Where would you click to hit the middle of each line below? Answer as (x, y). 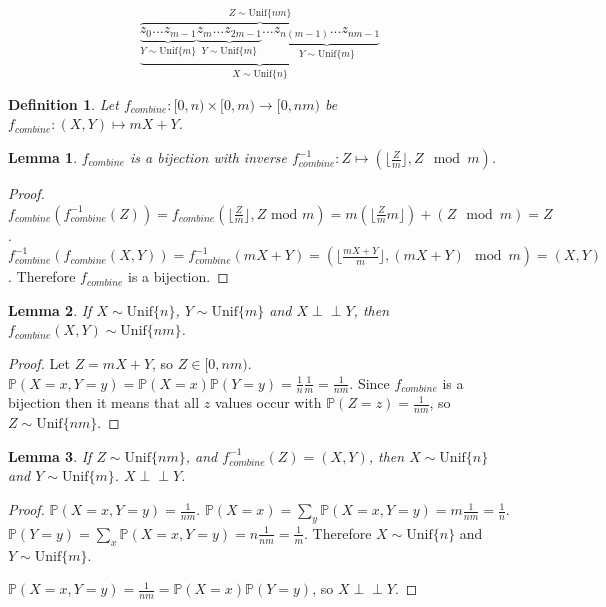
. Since (369, 382)
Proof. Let (39, 362)
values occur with (268, 402)
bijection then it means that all (104, 402)
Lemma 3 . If (50, 455)
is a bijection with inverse (208, 157)
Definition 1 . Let (63, 103)
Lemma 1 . (43, 157)
